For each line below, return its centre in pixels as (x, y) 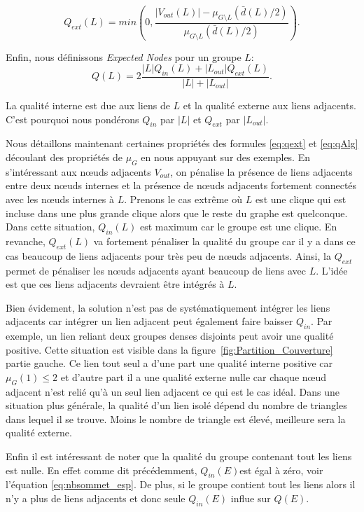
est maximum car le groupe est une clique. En (239, 227)
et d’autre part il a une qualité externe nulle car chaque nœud (194, 376)
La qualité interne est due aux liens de (88, 105)
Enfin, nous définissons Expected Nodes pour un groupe (124, 56)
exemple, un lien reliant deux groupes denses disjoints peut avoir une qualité (170, 336)
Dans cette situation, (50, 227)
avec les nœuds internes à (60, 199)
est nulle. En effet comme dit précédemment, (101, 470)
